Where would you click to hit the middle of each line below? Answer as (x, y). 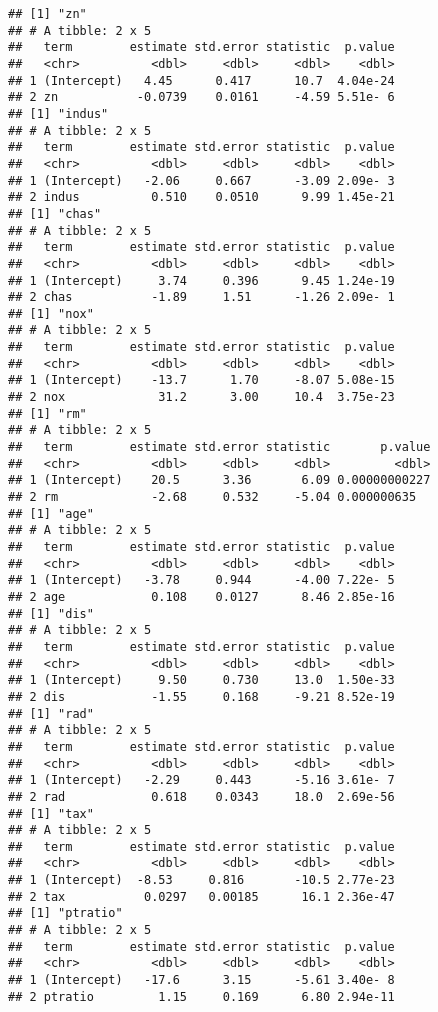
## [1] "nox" (51, 313)
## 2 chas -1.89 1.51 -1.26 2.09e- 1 (201, 297)
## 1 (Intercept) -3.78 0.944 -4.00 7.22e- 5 (201, 580)
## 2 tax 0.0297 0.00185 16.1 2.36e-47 (201, 896)
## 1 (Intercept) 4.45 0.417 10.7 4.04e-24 (201, 80)
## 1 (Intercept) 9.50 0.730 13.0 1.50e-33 (201, 680)
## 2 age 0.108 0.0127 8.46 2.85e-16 (201, 596)
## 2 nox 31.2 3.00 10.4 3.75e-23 (201, 397)
